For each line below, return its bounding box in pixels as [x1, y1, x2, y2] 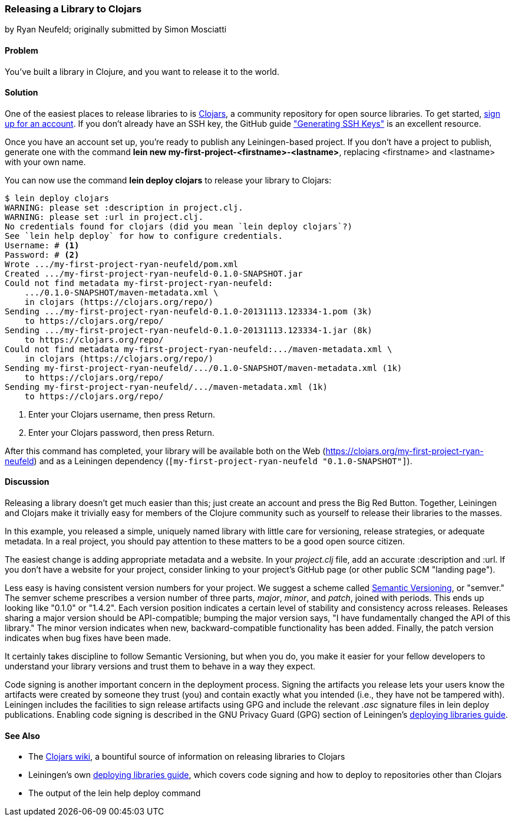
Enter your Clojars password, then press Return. [28, 427, 214, 438]
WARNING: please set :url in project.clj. [5, 212, 204, 222]
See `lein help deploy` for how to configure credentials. [5, 231, 283, 241]
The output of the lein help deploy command [28, 788, 201, 799]
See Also [5, 730, 40, 741]
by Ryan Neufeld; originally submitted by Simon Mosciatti [5, 24, 227, 35]
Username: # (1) [5, 240, 80, 250]
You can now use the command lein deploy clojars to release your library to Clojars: [5, 175, 332, 185]
